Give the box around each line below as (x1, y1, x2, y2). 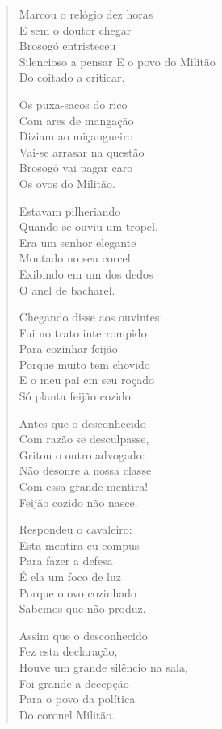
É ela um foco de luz (19, 568, 121, 584)
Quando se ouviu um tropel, (19, 218, 158, 235)
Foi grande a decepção (19, 674, 129, 691)
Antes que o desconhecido (19, 414, 146, 431)
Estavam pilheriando (19, 202, 121, 219)
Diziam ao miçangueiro (19, 128, 133, 145)
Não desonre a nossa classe (19, 462, 152, 479)
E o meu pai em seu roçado (19, 371, 154, 388)
